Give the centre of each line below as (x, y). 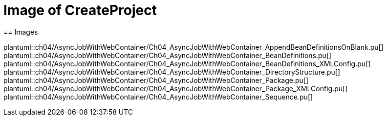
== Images (21, 32)
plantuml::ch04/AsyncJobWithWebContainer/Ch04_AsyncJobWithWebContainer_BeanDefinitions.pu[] (168, 55)
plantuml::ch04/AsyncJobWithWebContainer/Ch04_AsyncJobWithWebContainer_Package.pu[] (156, 80)
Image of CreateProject (80, 10)
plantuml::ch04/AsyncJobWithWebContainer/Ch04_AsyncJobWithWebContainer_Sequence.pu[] (158, 97)
